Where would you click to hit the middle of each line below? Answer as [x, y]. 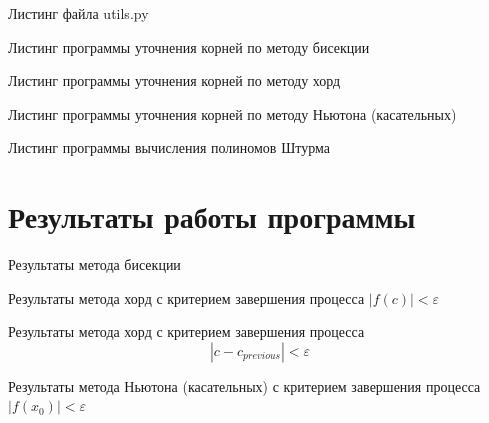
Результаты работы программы [212, 216]
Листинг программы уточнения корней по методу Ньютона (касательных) [232, 113]
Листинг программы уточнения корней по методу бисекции [189, 46]
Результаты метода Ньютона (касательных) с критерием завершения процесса [244, 385]
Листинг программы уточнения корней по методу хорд [174, 80]
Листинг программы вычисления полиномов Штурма [169, 147]
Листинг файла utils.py [78, 13]
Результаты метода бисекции [94, 264]
